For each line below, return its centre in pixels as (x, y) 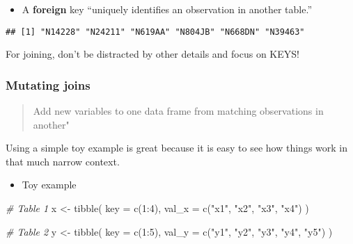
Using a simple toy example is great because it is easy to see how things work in (176, 148)
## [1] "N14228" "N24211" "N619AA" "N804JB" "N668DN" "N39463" (155, 32)
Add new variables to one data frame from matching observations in (178, 111)
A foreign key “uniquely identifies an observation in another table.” (167, 9)
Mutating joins (48, 84)
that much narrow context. (63, 161)
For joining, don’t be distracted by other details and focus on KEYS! (152, 54)
